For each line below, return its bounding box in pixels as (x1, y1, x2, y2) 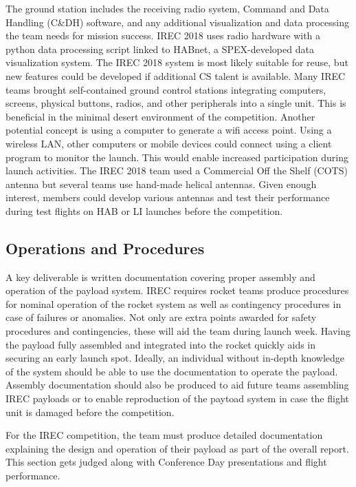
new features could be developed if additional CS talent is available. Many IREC (5, 68, 346, 83)
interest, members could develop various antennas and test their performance (5, 190, 330, 205)
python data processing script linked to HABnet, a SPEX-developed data (5, 41, 314, 56)
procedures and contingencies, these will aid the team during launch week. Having (5, 324, 351, 338)
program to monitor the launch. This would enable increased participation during (5, 149, 348, 164)
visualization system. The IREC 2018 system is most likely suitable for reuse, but (5, 55, 348, 70)
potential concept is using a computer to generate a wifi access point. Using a (5, 123, 332, 137)
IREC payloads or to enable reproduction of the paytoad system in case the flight (5, 391, 349, 406)
